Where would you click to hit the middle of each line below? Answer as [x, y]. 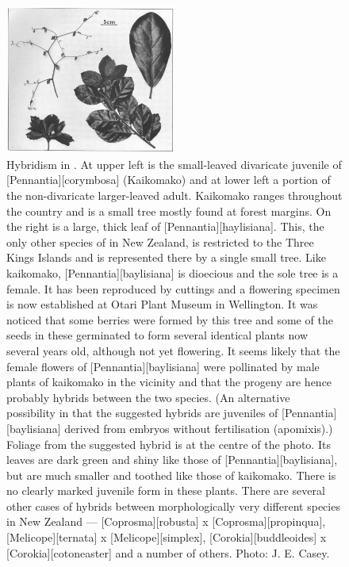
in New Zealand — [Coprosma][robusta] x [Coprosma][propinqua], [166, 521]
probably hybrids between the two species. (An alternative [148, 397]
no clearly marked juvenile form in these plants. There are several [166, 490]
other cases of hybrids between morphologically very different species [173, 506]
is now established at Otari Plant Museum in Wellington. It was [162, 304]
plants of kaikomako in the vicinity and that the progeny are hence [169, 382]
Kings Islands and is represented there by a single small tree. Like [166, 257]
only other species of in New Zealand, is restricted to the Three [160, 241]
